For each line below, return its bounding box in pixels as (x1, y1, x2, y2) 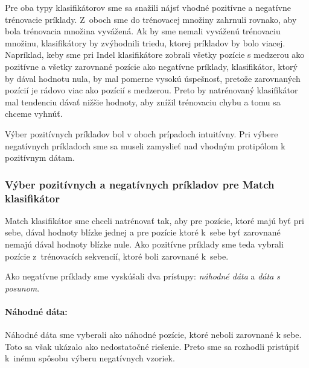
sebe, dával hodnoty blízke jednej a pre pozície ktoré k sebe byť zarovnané (5, 226, 281, 239)
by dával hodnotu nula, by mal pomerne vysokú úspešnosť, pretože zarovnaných (5, 72, 301, 84)
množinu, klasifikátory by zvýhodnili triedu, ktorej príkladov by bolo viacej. (5, 36, 285, 49)
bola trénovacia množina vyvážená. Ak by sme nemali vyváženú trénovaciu (5, 25, 281, 37)
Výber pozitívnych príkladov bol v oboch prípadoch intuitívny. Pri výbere (5, 127, 278, 140)
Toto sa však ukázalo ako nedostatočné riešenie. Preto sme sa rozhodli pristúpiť (5, 340, 299, 352)
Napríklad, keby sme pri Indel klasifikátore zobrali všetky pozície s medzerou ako (5, 48, 305, 61)
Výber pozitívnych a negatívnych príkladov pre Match (5, 176, 275, 192)
